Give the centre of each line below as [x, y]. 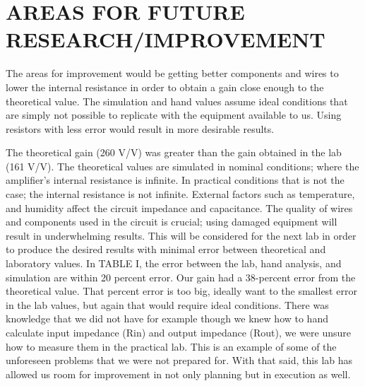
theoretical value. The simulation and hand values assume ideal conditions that [177, 101]
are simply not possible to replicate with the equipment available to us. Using [174, 115]
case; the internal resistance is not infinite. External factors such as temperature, [180, 194]
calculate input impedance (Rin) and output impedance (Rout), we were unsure [179, 332]
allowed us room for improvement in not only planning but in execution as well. [178, 374]
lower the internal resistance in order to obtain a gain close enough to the [165, 87]
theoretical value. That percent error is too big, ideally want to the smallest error [181, 291]
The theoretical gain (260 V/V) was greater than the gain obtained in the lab [174, 152]
